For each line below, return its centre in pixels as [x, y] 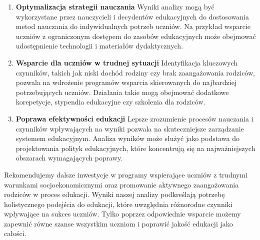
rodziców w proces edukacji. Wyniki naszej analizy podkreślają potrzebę [114, 194]
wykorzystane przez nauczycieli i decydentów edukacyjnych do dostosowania [132, 16]
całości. [15, 233]
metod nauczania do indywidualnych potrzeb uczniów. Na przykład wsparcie [133, 26]
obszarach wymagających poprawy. [69, 158]
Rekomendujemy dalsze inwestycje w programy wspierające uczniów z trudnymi [126, 174]
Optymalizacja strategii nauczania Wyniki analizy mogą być [115, 6]
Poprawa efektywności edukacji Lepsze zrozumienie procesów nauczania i [134, 118]
